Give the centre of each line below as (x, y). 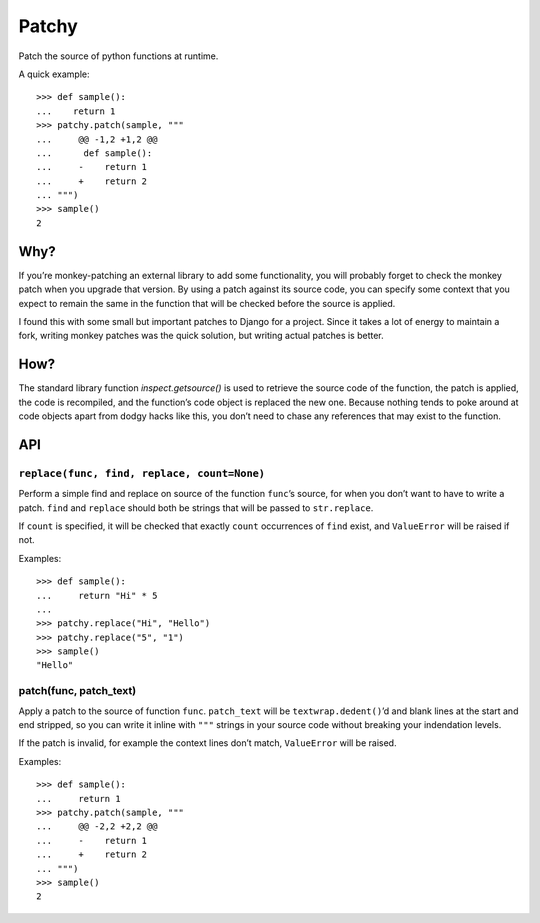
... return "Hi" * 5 (97, 595)
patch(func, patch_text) (77, 691)
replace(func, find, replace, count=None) (141, 473)
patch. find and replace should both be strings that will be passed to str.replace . (196, 507)
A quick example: (54, 74)
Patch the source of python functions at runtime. (118, 56)
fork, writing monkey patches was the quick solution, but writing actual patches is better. (201, 336)
